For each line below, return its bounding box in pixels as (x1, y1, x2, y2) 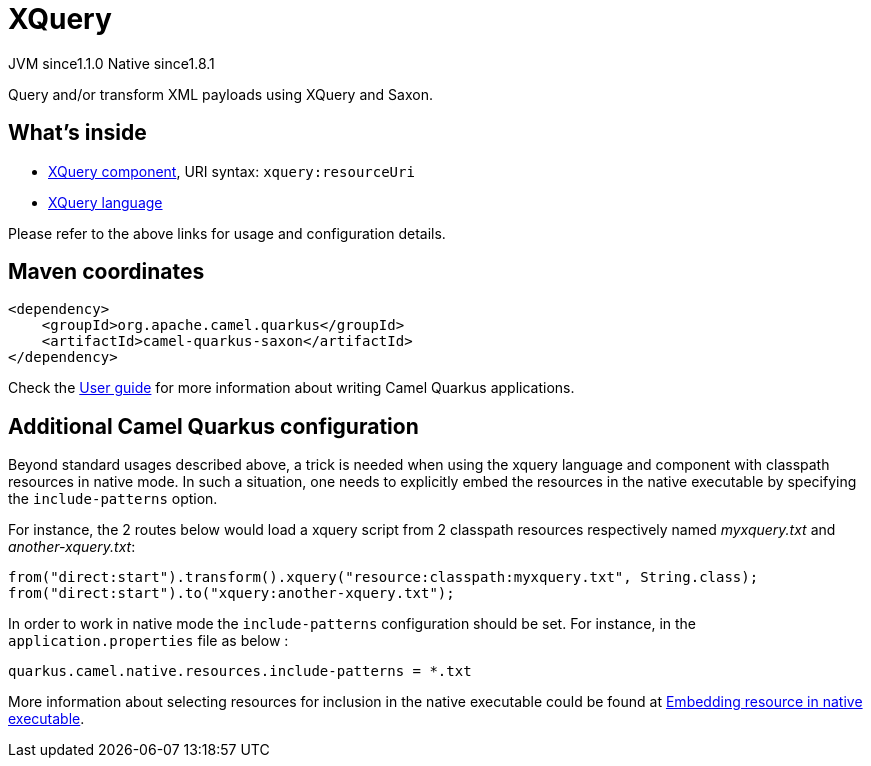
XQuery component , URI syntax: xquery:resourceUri (48, 162, 415, 180)
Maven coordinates (8, 259, 205, 285)
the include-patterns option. (8, 490, 218, 508)
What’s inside (8, 120, 147, 146)
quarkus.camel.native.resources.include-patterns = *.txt (8, 663, 472, 680)
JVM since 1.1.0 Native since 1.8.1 (8, 54, 215, 72)
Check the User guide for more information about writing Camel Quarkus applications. (8, 379, 575, 397)
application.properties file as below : (8, 632, 289, 650)
